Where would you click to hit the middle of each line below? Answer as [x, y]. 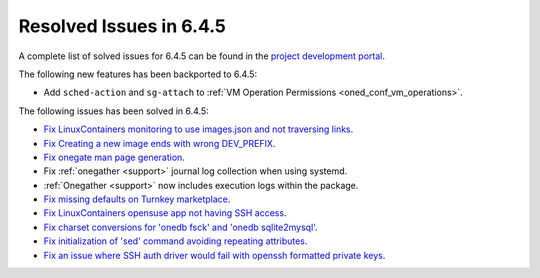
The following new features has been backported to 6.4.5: [138, 74]
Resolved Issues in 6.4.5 [122, 26]
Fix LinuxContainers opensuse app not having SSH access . [165, 213]
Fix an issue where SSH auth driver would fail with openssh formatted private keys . [214, 255]
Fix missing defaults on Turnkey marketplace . [137, 199]
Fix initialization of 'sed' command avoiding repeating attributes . [175, 241]
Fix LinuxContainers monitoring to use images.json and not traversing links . [198, 129]
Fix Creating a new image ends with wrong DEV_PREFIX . [159, 143]
